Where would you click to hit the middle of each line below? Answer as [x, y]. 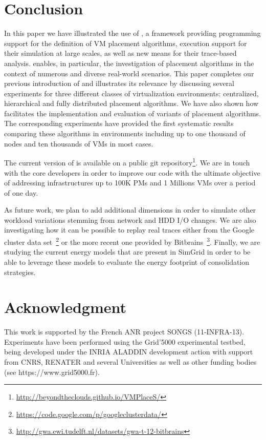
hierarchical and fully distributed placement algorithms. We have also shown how [131, 103]
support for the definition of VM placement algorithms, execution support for [126, 43]
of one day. [21, 192]
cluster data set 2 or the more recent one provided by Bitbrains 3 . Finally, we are [132, 241]
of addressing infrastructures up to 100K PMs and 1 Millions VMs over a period [130, 183]
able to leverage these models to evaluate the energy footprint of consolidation [127, 261]
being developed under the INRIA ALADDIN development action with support [129, 352]
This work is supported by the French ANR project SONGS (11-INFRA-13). [124, 332]
